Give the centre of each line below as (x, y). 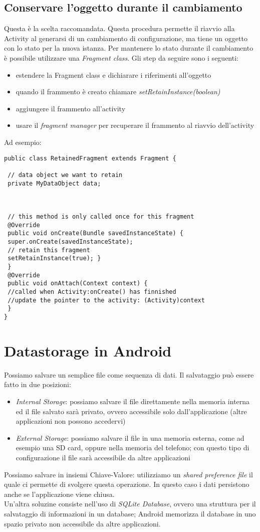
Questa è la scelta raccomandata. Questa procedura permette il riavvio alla (119, 28)
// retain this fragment (49, 250)
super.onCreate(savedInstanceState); (70, 242)
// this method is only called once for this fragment (101, 217)
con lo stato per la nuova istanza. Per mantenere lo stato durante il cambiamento (129, 48)
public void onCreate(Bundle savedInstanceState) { (95, 233)
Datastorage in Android (88, 350)
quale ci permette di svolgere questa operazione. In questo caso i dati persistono (127, 484)
